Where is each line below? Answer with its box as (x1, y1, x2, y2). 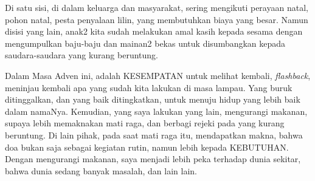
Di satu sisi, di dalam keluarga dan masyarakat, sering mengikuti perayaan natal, (5, 1, 308, 13)
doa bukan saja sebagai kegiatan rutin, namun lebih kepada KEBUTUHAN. (5, 140, 289, 153)
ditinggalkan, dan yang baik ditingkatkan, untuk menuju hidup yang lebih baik (5, 93, 300, 106)
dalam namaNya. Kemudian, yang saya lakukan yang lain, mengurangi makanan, (5, 104, 308, 117)
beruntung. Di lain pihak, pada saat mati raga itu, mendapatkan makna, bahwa (5, 128, 303, 141)
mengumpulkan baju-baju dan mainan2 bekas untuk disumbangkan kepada (5, 36, 286, 49)
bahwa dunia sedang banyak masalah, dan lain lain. (5, 164, 197, 177)
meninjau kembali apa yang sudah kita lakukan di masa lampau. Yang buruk (5, 81, 292, 94)
